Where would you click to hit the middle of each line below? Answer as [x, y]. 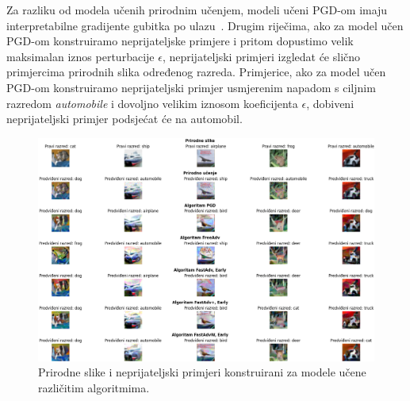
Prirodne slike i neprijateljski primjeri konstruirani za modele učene [202, 372]
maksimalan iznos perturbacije [80, 56]
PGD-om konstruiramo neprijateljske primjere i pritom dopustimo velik [180, 41]
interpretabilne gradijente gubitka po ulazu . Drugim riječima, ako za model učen [205, 25]
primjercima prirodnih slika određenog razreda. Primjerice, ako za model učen [196, 72]
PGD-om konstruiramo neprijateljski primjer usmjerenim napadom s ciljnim [191, 87]
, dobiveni [330, 103]
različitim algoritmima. [94, 388]
